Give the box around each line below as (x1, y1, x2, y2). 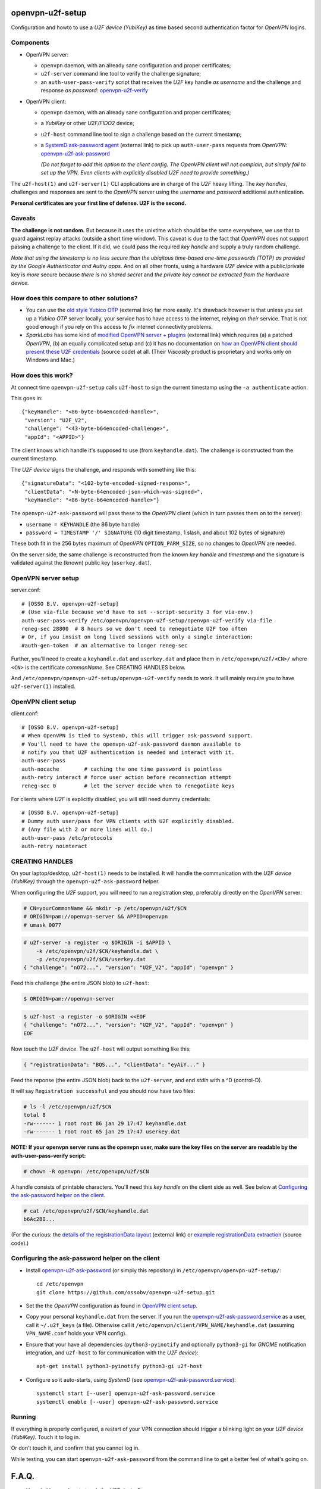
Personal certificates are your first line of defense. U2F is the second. (11, 200, 187, 207)
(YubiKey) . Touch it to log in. (11, 1434, 80, 1441)
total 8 (23, 1111, 46, 1119)
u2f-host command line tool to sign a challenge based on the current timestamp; (40, 130, 242, 138)
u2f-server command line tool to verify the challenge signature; (40, 70, 202, 77)
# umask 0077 (23, 921, 62, 929)
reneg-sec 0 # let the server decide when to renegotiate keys (21, 782, 235, 789)
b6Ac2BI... (23, 1216, 55, 1223)
